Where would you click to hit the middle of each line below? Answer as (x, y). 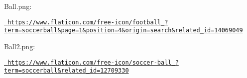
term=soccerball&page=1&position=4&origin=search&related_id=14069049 (123, 31)
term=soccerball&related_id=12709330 (66, 71)
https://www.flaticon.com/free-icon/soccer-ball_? (93, 62)
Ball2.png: (20, 46)
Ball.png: (18, 6)
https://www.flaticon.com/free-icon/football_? (88, 22)
